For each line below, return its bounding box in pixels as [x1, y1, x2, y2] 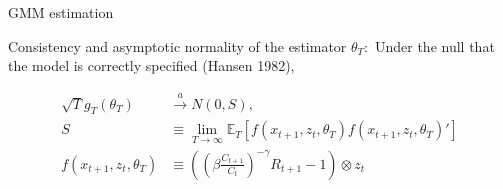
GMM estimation [8, 2, 114, 22]
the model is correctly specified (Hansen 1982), [8, 55, 295, 76]
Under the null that [374, 35, 495, 56]
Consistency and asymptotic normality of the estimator [8, 35, 347, 56]
